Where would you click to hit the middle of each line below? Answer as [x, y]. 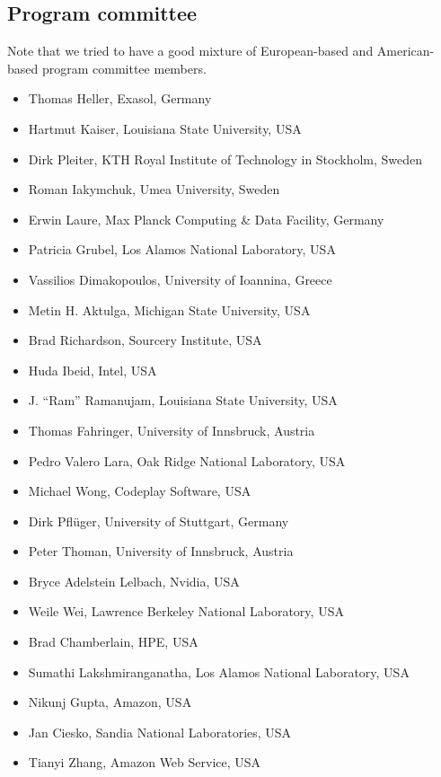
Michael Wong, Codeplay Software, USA [140, 491]
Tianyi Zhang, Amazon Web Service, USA [145, 762]
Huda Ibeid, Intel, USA [93, 370]
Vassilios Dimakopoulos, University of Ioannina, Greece [180, 279]
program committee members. [124, 68]
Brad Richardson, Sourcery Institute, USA [145, 340]
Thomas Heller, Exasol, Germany [120, 98]
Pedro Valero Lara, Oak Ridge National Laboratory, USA [187, 460]
